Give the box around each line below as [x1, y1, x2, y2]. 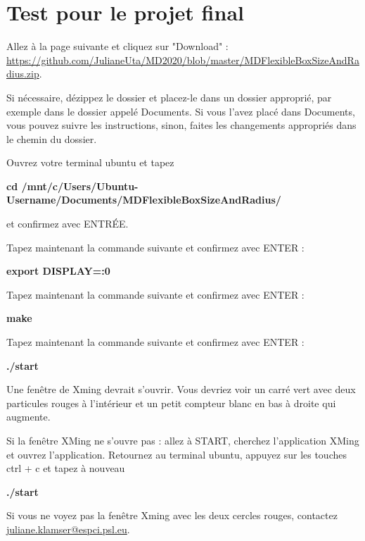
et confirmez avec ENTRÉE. [6, 216, 129, 231]
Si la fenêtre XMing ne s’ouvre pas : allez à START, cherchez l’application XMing [6, 433, 359, 447]
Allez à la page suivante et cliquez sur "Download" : [6, 39, 229, 54]
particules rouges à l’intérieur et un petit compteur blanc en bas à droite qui [6, 395, 336, 410]
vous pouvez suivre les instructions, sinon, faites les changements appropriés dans [6, 118, 357, 132]
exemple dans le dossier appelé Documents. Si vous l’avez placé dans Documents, [6, 104, 355, 118]
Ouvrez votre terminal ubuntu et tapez [6, 155, 174, 170]
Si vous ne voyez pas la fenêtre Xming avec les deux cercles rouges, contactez [6, 508, 338, 523]
